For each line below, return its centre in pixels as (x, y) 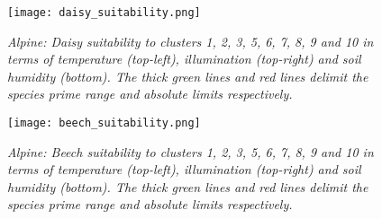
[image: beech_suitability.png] (104, 123)
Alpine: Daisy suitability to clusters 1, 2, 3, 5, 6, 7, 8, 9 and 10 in (191, 41)
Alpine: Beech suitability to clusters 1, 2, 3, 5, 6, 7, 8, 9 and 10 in (191, 151)
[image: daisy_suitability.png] (104, 13)
